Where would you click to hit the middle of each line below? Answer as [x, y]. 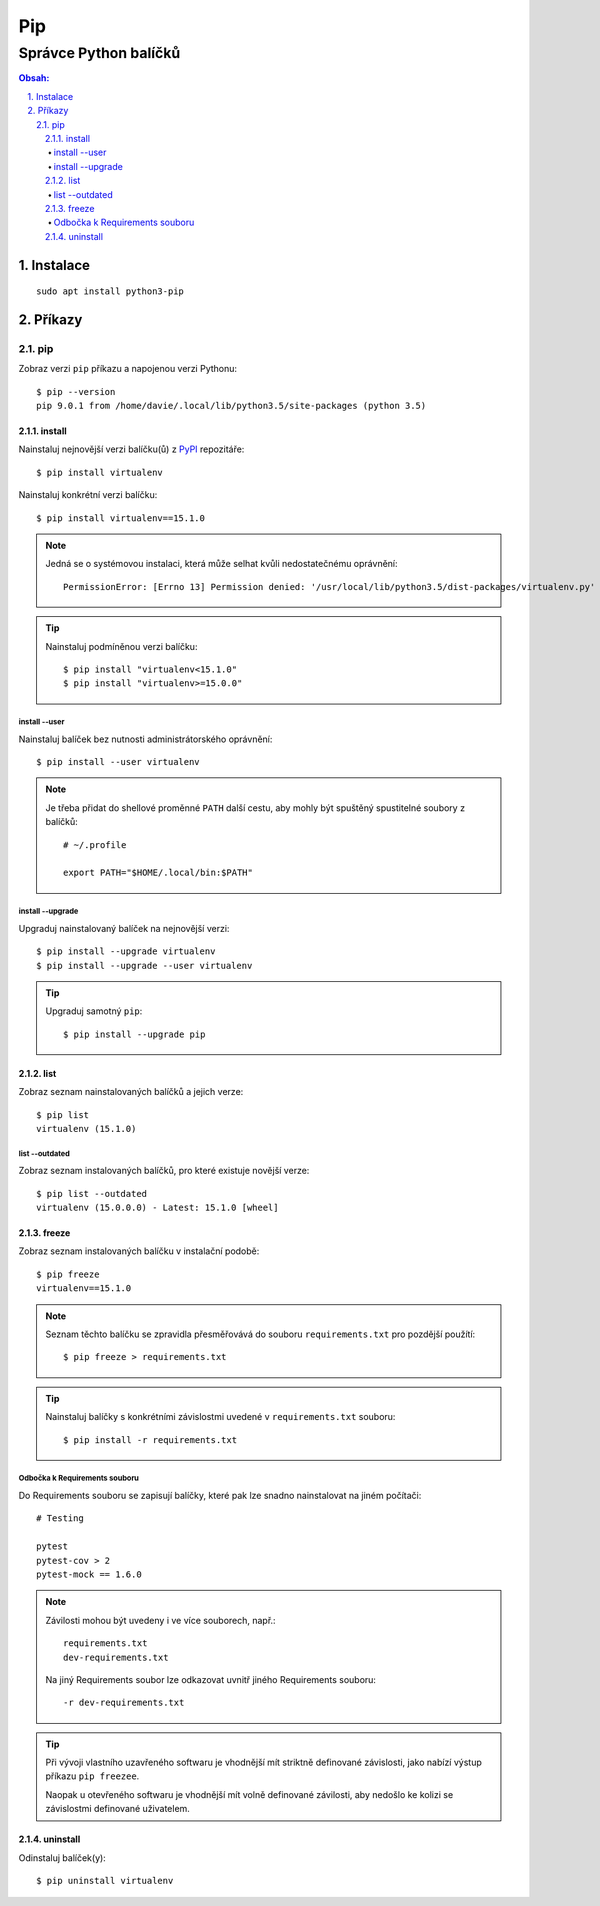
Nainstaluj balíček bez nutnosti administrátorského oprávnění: [145, 739]
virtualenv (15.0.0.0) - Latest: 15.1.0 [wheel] [157, 1208]
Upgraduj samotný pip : [94, 1011]
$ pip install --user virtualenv [118, 762]
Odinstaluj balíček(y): [62, 1857]
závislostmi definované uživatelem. [117, 1809]
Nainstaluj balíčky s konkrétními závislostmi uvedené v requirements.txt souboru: [220, 1417]
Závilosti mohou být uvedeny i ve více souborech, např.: [160, 1620]
